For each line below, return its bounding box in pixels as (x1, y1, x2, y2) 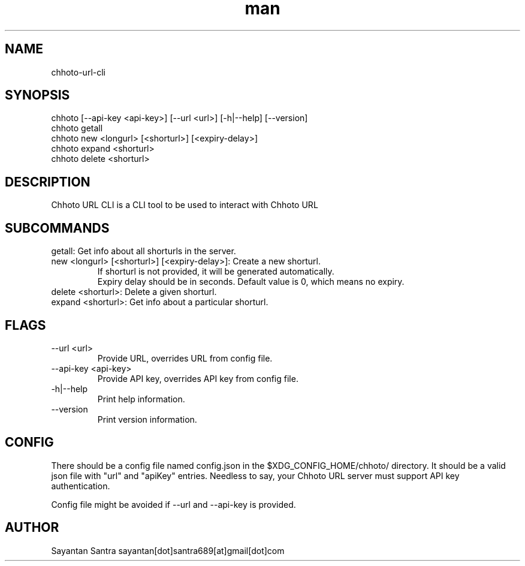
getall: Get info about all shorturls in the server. (51, 246, 236, 257)
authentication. (51, 480, 110, 491)
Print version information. (97, 414, 197, 424)
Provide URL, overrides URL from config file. (97, 353, 273, 363)
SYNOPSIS (5, 88, 70, 103)
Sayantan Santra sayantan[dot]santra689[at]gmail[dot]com (51, 545, 285, 556)
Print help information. (97, 393, 185, 404)
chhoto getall (51, 123, 103, 134)
